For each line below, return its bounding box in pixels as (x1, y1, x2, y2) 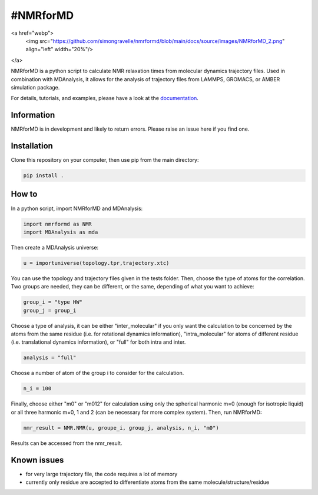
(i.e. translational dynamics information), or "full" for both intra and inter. (11, 338, 186, 345)
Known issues (11, 455, 64, 465)
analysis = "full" (23, 354, 77, 361)
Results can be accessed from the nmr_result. (11, 439, 122, 447)
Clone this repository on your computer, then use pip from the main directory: (11, 157, 199, 164)
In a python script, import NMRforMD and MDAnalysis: (11, 205, 143, 212)
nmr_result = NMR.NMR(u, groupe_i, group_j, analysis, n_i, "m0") (23, 424, 219, 431)
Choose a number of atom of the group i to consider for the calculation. (11, 370, 184, 377)
